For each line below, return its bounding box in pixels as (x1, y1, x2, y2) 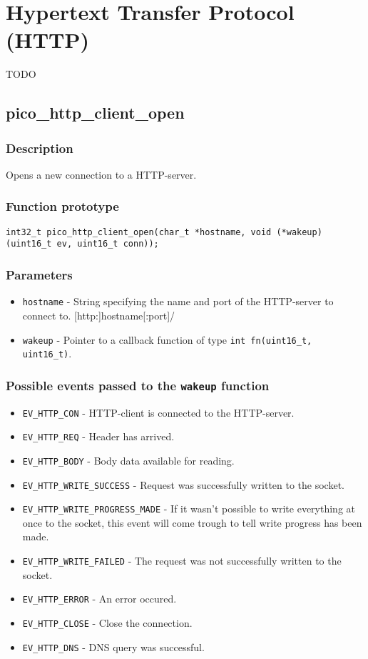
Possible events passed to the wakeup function (6, 376, 270, 394)
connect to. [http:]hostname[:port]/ (22, 307, 175, 322)
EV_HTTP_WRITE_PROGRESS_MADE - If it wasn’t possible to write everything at (22, 501, 355, 516)
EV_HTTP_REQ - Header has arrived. (22, 429, 175, 444)
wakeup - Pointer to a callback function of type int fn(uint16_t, (22, 332, 312, 347)
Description (6, 139, 73, 157)
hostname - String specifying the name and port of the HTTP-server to (22, 294, 334, 309)
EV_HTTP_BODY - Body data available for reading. (22, 452, 235, 467)
